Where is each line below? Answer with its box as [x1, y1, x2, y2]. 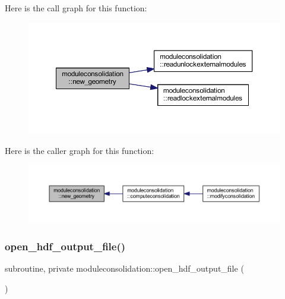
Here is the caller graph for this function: [5, 144, 154, 156]
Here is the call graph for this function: [5, 2, 147, 14]
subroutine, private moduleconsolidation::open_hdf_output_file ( [5, 262, 244, 275]
